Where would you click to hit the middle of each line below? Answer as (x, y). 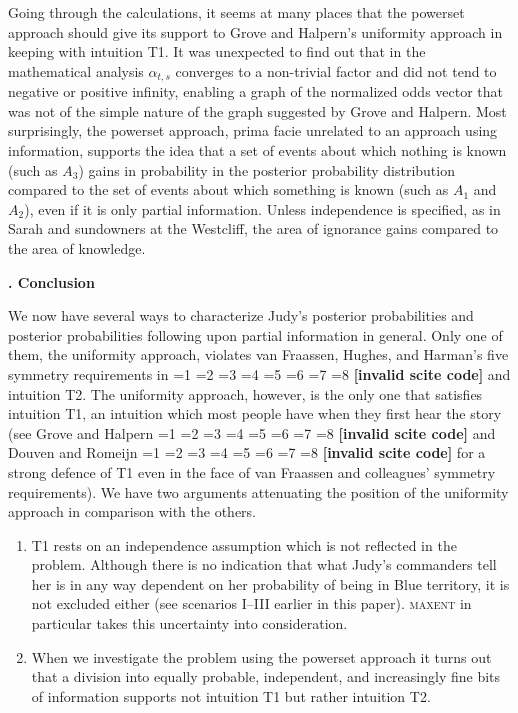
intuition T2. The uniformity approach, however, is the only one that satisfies (245, 393)
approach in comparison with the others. (132, 511)
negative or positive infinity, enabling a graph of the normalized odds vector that (256, 91)
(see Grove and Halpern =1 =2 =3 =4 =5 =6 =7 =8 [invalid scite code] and (252, 432)
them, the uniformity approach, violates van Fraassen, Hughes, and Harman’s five (258, 354)
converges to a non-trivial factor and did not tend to (336, 70)
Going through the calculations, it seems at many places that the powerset (236, 12)
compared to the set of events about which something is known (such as (228, 189)
